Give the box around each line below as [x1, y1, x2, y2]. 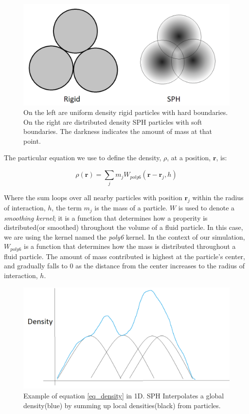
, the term [52, 203, 82, 213]
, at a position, [167, 152, 211, 162]
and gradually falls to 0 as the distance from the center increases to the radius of [4, 261, 245, 271]
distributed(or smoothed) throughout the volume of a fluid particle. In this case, [4, 222, 243, 232]
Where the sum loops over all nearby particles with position [4, 192, 182, 203]
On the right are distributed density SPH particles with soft [23, 116, 202, 127]
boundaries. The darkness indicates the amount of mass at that [23, 126, 212, 136]
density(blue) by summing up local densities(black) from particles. [23, 400, 221, 410]
